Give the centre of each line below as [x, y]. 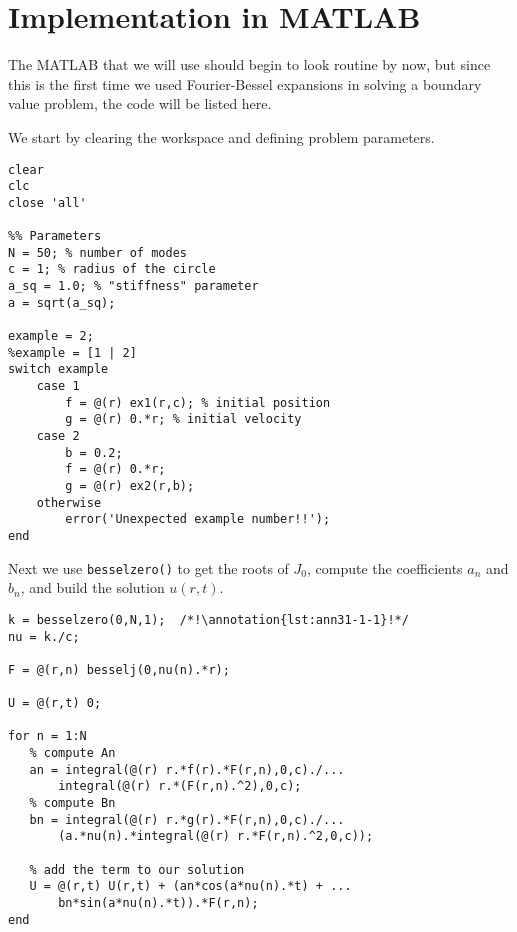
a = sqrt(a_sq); [62, 302]
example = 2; [51, 336]
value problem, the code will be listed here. [140, 103]
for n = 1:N [47, 736]
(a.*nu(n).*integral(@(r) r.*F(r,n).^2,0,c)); [216, 836]
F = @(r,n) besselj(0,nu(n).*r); [119, 669]
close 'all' [47, 202]
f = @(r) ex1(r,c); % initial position [198, 402]
